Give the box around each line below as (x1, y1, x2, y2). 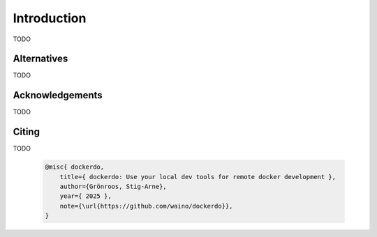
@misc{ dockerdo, (45, 163, 105, 171)
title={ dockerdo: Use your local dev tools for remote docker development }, (59, 173, 337, 181)
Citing (13, 126, 40, 138)
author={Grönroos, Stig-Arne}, (59, 183, 167, 191)
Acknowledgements (13, 89, 103, 101)
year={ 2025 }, (59, 192, 112, 200)
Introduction (13, 10, 87, 26)
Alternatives (13, 53, 68, 65)
